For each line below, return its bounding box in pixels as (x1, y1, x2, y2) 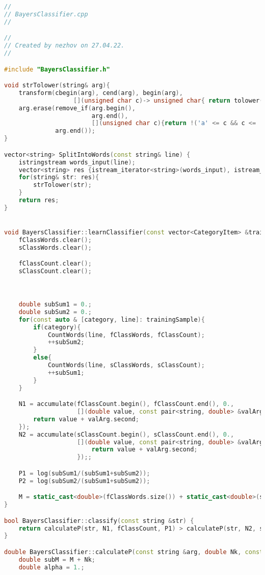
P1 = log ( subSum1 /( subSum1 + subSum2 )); (18, 469, 150, 477)
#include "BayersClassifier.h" (4, 65, 110, 73)
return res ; (18, 197, 59, 204)
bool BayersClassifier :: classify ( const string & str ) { (4, 517, 194, 524)
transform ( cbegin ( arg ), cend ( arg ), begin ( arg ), (18, 89, 183, 97)
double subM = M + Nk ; (18, 556, 96, 563)
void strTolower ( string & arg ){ (4, 82, 110, 89)
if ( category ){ (33, 323, 81, 331)
